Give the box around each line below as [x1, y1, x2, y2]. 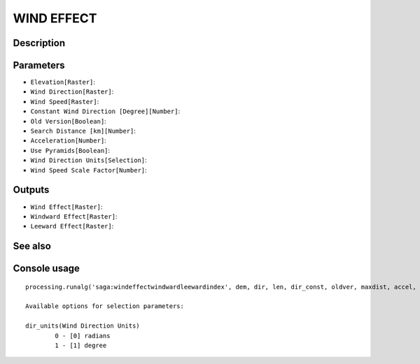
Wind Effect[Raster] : [30, 203, 103, 211]
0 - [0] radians [55, 332, 111, 340]
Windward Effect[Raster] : [30, 212, 118, 220]
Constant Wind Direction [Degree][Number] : [30, 107, 181, 115]
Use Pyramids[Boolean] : [30, 146, 111, 154]
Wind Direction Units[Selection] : [30, 156, 147, 164]
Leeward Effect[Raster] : [30, 222, 114, 231]
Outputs [13, 184, 50, 196]
